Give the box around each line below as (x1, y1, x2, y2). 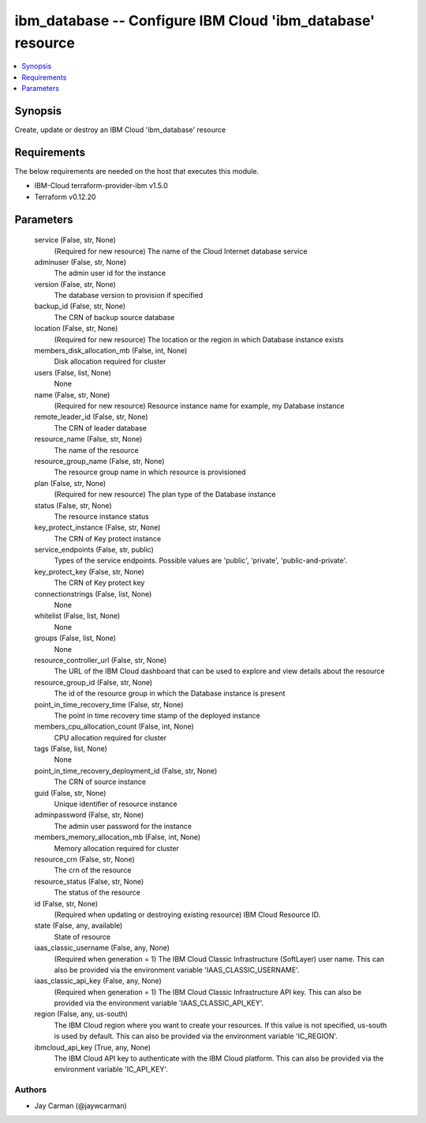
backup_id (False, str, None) (34, 301, 126, 311)
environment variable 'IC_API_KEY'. (54, 1065, 169, 1074)
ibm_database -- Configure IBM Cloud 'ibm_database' (14, 12, 376, 29)
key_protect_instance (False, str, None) (34, 522, 161, 533)
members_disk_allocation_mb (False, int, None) (34, 346, 188, 356)
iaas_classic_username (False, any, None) (34, 943, 170, 952)
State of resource (54, 932, 111, 941)
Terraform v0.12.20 (34, 192, 96, 202)
